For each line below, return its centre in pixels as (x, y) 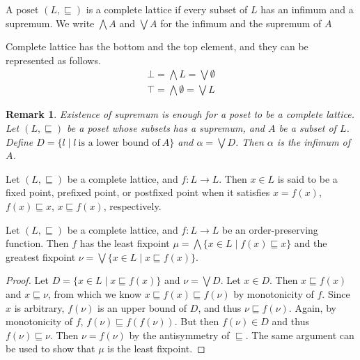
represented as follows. (53, 60)
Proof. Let (27, 280)
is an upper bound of (142, 307)
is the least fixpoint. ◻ (156, 348)
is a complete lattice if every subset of (167, 9)
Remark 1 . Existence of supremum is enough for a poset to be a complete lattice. (180, 114)
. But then (197, 321)
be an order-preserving (270, 229)
